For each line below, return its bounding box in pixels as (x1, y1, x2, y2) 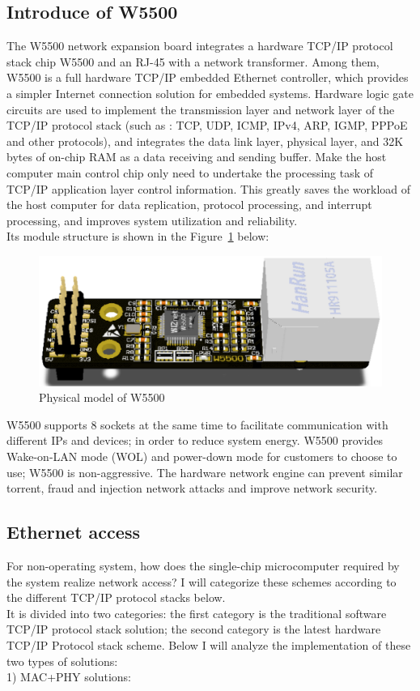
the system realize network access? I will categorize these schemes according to (6, 573, 397, 590)
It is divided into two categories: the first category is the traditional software (6, 604, 387, 621)
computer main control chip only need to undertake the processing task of (6, 164, 374, 181)
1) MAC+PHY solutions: (6, 668, 131, 685)
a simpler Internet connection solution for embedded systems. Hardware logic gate (6, 84, 414, 101)
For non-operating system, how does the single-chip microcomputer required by (6, 557, 400, 574)
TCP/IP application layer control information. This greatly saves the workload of (6, 180, 410, 197)
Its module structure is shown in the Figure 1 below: (6, 228, 269, 245)
